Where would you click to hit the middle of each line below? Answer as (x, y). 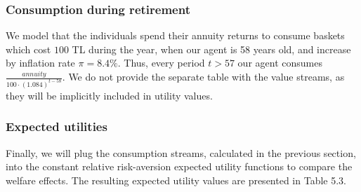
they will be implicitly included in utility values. (109, 95)
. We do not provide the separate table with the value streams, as (203, 76)
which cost (28, 49)
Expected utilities (57, 126)
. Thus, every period (161, 63)
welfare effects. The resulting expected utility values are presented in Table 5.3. (176, 180)
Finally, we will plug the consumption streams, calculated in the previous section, (181, 152)
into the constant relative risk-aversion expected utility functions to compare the (179, 166)
